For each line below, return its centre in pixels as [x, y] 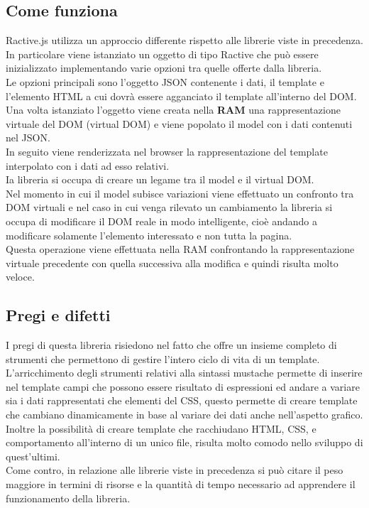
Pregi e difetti [58, 315]
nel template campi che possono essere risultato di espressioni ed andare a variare [183, 386]
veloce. [20, 277]
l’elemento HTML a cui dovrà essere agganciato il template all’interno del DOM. [181, 96]
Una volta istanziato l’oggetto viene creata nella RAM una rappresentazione [173, 110]
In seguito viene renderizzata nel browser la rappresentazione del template [167, 151]
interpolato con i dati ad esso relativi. [88, 165]
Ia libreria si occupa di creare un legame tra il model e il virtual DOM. [160, 179]
